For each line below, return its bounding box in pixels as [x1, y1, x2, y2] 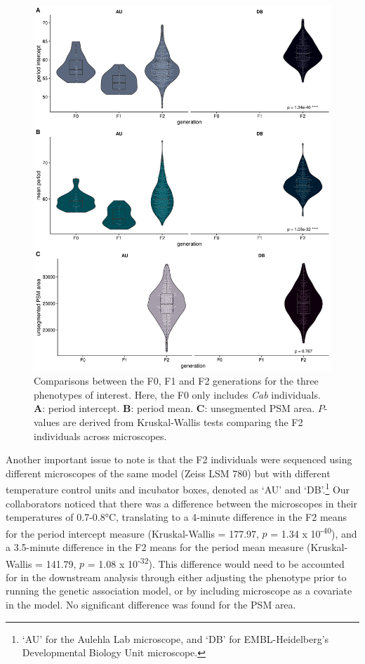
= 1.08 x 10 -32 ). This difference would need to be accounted [87, 554, 345, 571]
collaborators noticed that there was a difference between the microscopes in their [6, 496, 357, 510]
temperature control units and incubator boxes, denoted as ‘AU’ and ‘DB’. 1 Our [6, 480, 350, 496]
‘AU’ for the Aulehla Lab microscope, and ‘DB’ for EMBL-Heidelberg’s [22, 631, 329, 646]
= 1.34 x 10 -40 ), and [270, 524, 357, 540]
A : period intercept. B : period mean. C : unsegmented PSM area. [34, 401, 315, 416]
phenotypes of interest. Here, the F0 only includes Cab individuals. [34, 387, 321, 401]
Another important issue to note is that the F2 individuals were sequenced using [6, 452, 352, 467]
